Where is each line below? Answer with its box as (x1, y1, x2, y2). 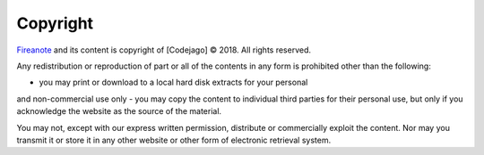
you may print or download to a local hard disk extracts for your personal (39, 77, 308, 88)
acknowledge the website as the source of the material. (16, 106, 222, 117)
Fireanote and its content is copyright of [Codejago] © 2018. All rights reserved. (16, 45, 312, 55)
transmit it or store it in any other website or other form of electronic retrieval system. (16, 135, 332, 145)
